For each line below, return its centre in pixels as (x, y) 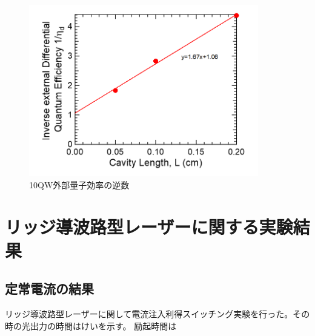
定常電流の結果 (49, 288)
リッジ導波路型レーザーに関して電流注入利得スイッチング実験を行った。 (149, 314)
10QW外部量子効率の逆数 (79, 184)
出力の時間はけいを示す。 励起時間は (103, 325)
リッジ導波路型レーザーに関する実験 (149, 226)
